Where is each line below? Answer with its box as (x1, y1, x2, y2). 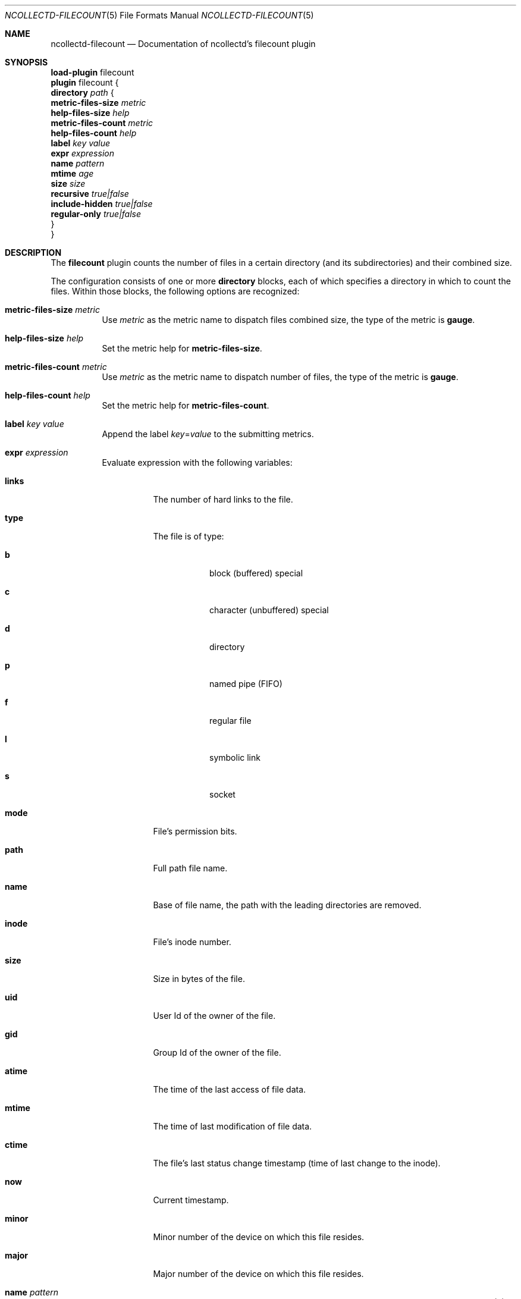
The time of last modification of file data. (153, 1121, 312, 1131)
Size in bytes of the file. (153, 974, 245, 984)
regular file (209, 716, 252, 726)
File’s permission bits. (153, 826, 237, 836)
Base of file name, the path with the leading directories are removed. (153, 900, 422, 910)
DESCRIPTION (5, 247, 62, 258)
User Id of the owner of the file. (153, 1011, 276, 1021)
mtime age (51, 168, 94, 178)
